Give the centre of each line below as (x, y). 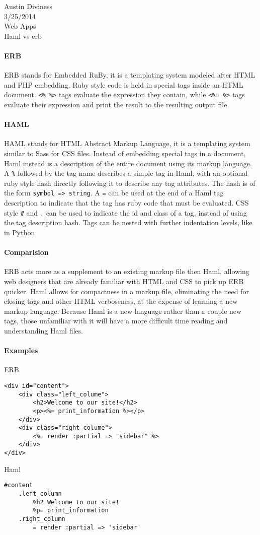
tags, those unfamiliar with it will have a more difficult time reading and (116, 321)
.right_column (42, 519)
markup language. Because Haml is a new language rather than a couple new (123, 311)
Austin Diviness (28, 6)
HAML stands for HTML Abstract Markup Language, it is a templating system (127, 143)
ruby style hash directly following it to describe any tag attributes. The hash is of (130, 183)
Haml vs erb (23, 36)
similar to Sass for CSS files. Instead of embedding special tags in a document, (125, 153)
